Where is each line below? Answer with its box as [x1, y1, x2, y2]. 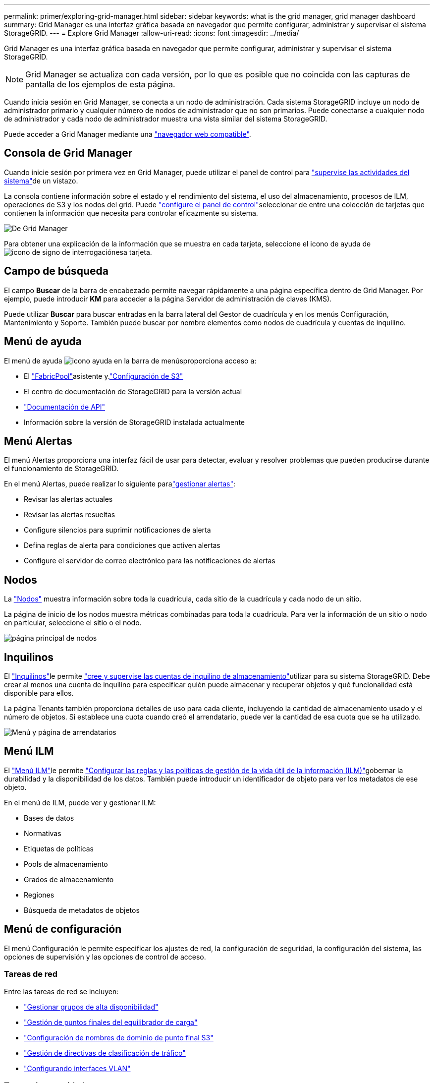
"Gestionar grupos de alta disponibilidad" [24, 1002, 159, 1011]
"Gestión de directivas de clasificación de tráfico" [24, 1048, 186, 1057]
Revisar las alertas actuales [24, 495, 113, 504]
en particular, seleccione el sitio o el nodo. [4, 618, 142, 627]
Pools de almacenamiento [24, 859, 108, 868]
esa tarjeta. [115, 247, 152, 256]
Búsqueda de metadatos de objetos [24, 905, 140, 914]
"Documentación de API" [24, 402, 106, 411]
